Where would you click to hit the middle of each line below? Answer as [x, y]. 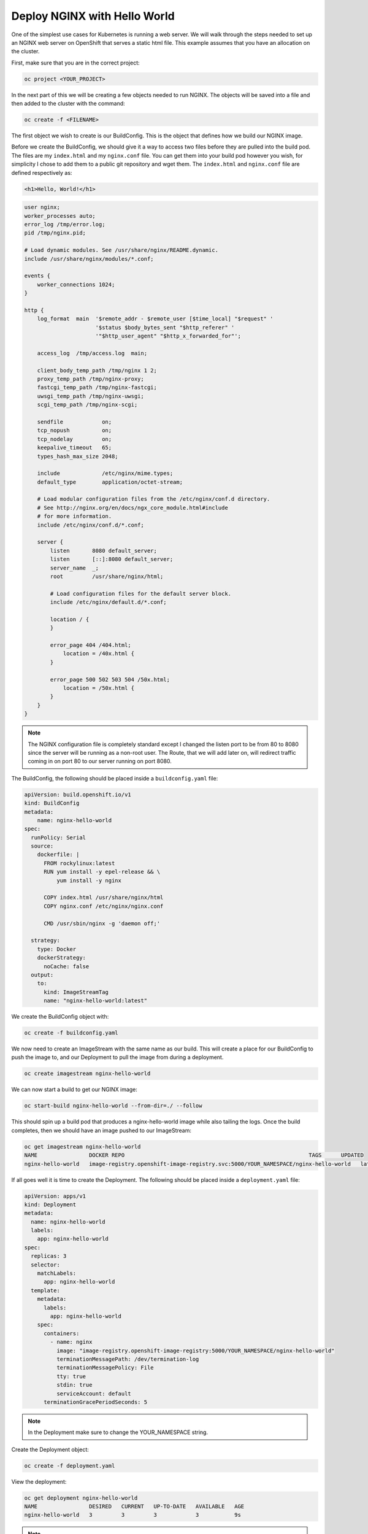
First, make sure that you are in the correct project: [76, 63]
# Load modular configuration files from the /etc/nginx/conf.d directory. [154, 499]
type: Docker [57, 949]
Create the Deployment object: [50, 1449]
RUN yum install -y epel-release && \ [102, 872]
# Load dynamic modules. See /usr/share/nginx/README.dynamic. [121, 250]
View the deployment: [39, 1481]
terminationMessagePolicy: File [105, 1368]
